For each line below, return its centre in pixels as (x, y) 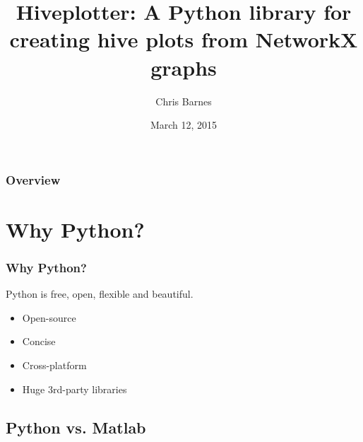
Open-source (49, 317)
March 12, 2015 (184, 125)
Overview (33, 179)
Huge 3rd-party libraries (75, 389)
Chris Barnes (184, 101)
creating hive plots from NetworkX (184, 39)
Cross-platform (54, 365)
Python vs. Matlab (76, 427)
